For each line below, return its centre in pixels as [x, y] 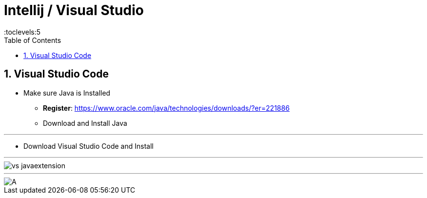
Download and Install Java [85, 123]
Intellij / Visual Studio [74, 10]
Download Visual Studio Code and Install [88, 146]
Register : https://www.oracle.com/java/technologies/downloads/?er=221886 [166, 108]
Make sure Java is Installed [67, 93]
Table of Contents [33, 40]
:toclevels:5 [22, 32]
